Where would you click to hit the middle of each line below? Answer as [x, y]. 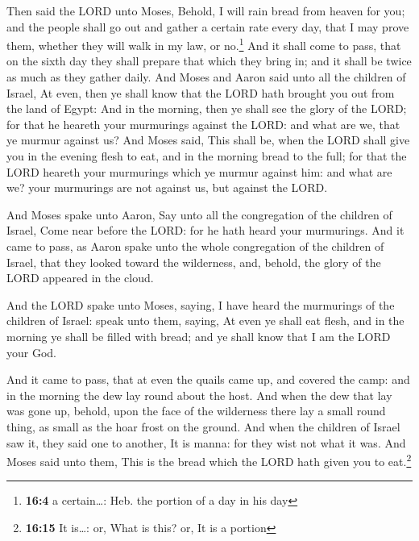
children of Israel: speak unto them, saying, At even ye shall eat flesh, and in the [205, 320]
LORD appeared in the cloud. [80, 278]
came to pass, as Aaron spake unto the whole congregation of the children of [195, 246]
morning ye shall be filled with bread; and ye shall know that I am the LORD [199, 336]
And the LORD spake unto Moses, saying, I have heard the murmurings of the [201, 304]
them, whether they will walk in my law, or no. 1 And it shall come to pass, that [204, 44]
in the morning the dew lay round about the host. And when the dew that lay [199, 395]
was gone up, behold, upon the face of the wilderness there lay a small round [196, 411]
